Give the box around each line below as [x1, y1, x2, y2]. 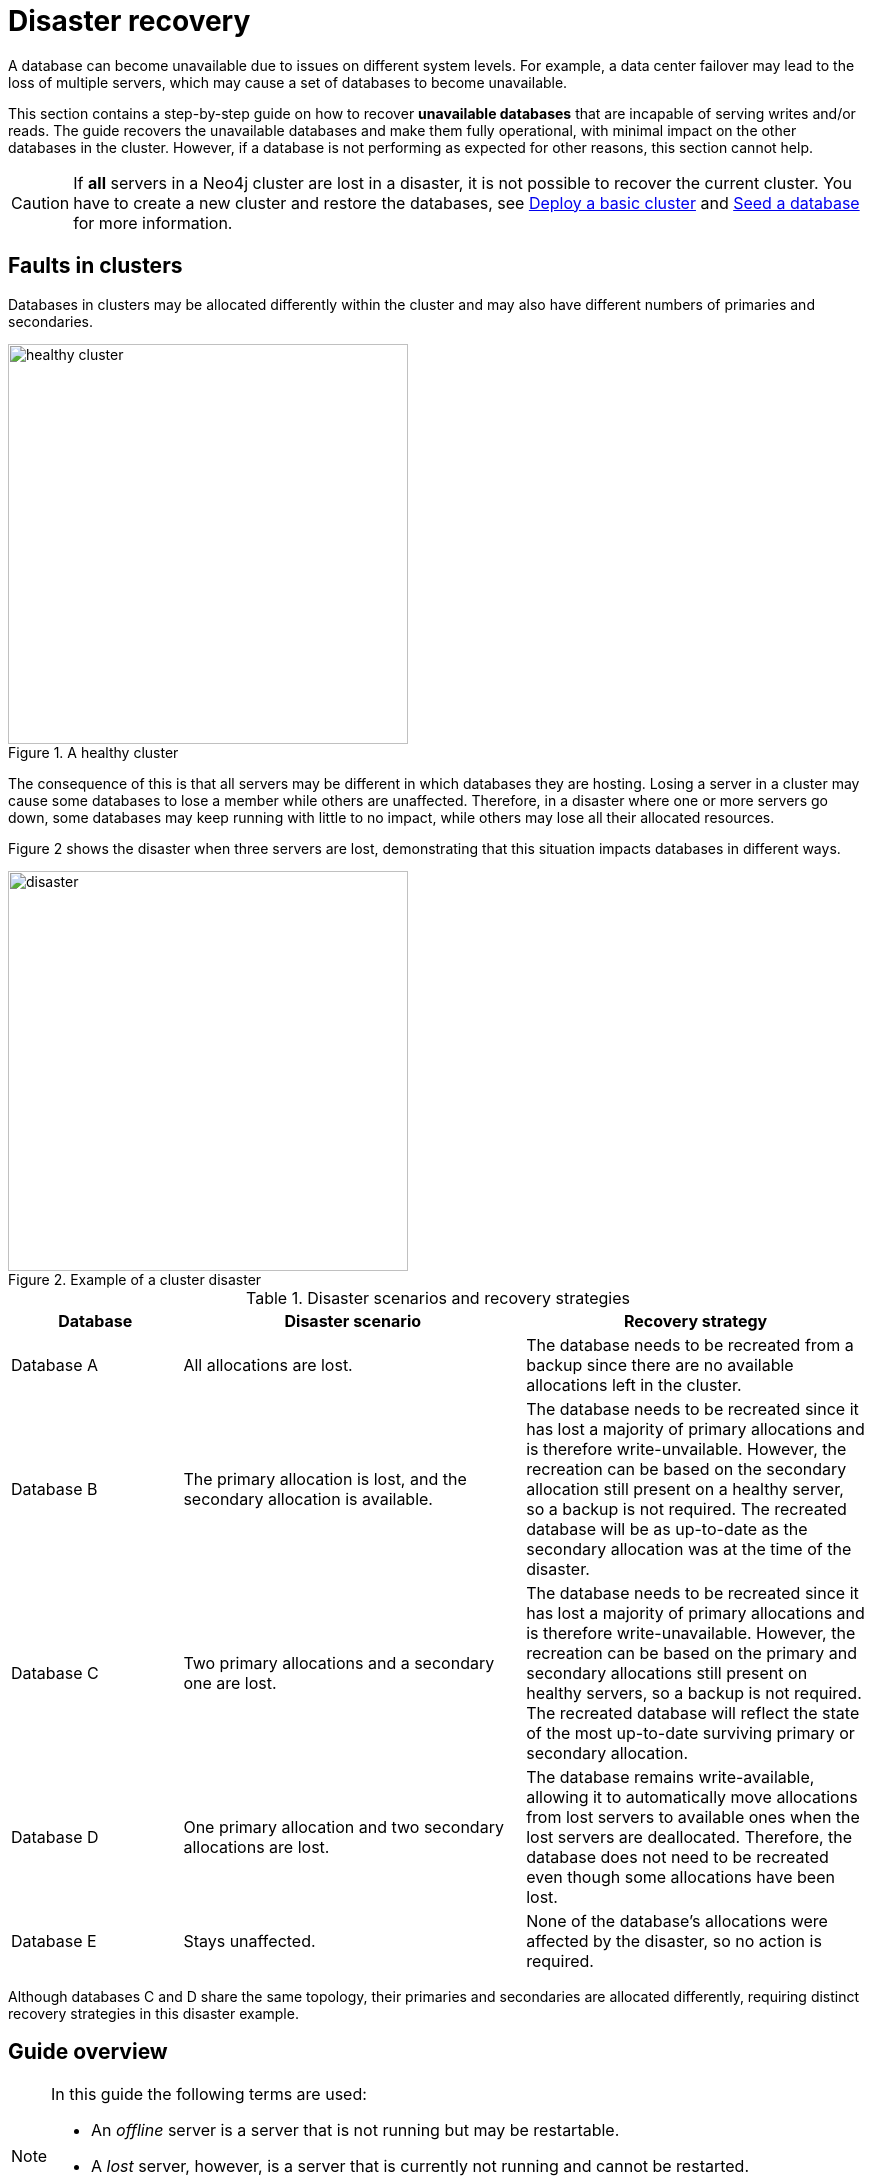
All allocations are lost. [183, 1354, 353, 1375]
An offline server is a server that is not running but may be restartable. [91, 2120, 620, 2141]
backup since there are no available [526, 1354, 794, 1375]
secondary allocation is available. [183, 1488, 433, 1509]
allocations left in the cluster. [526, 1374, 742, 1395]
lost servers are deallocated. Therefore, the [526, 1826, 853, 1847]
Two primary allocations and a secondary [183, 1652, 495, 1673]
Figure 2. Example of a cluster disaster [8, 1270, 262, 1288]
